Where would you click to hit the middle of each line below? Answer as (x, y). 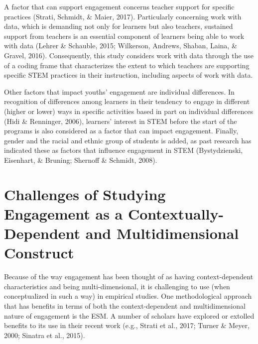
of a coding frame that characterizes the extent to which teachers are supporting (127, 65)
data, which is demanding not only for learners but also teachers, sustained (119, 26)
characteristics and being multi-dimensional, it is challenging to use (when (117, 286)
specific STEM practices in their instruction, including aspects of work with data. (129, 75)
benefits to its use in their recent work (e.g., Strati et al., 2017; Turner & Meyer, (127, 325)
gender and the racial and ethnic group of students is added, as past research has (128, 140)
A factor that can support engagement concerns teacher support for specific (119, 6)
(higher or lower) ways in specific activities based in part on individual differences (129, 111)
